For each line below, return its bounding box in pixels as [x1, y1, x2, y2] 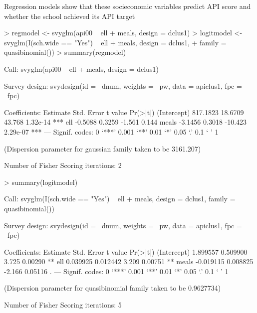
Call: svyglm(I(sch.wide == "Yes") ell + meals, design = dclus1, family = [4, 193, 236, 204]
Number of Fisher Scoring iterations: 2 [4, 160, 122, 170]
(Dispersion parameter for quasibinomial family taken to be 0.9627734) [4, 283, 221, 293]
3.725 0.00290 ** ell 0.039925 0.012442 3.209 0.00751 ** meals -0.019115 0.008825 [4, 256, 254, 267]
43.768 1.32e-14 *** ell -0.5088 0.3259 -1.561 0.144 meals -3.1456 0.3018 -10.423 [4, 117, 247, 127]
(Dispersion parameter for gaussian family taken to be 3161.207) [4, 143, 201, 154]
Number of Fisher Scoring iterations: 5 [4, 300, 122, 310]
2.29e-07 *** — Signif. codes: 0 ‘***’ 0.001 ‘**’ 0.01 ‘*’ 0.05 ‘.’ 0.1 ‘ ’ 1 [4, 126, 219, 137]
